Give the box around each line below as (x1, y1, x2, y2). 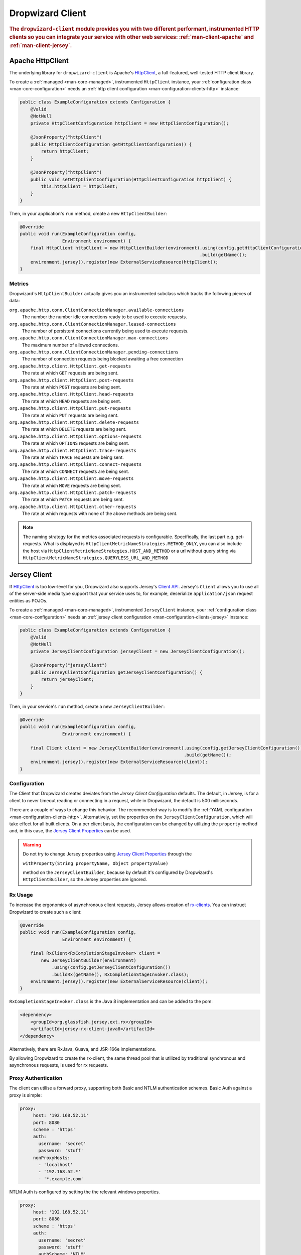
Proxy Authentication (9, 1075, 63, 1082)
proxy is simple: (9, 1092, 42, 1098)
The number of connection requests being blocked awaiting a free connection (22, 356, 183, 362)
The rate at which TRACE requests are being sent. (22, 454, 124, 460)
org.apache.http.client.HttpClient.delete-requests (9, 420, 139, 425)
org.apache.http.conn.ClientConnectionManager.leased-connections (9, 321, 177, 327)
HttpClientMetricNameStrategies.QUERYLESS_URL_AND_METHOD (23, 555, 169, 561)
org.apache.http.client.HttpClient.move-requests (9, 476, 134, 481)
